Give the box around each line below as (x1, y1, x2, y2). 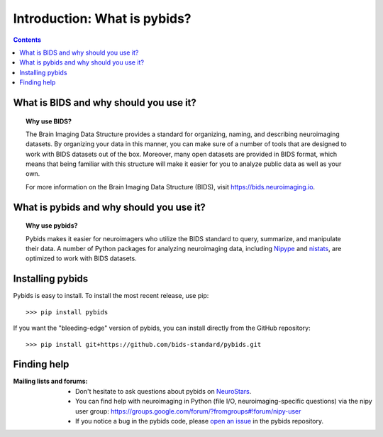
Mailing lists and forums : (13, 377, 88, 386)
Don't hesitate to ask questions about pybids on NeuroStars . (75, 387, 252, 395)
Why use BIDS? (26, 117, 72, 126)
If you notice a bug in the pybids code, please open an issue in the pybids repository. (75, 416, 324, 425)
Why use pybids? (26, 221, 78, 230)
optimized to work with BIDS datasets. (26, 254, 138, 262)
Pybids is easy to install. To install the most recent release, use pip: (13, 292, 209, 300)
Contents (13, 35, 42, 44)
